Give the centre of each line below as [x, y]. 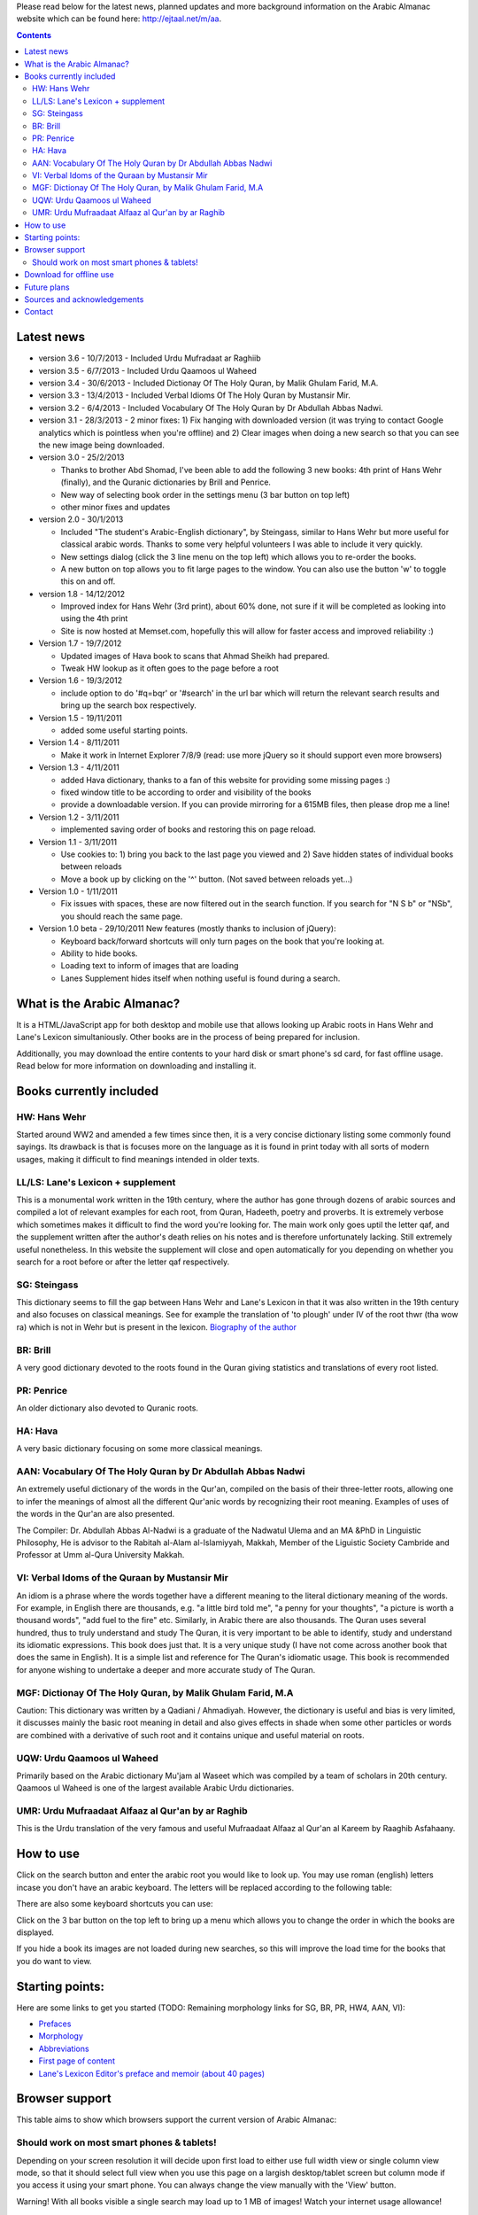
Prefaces [55, 2024]
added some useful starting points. [124, 730]
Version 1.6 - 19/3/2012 [81, 680]
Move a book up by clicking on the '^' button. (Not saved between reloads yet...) [207, 879]
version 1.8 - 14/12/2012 [82, 594]
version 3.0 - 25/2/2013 [81, 457]
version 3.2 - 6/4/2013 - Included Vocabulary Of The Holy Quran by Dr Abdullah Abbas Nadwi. [211, 408]
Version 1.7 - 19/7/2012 [80, 643]
